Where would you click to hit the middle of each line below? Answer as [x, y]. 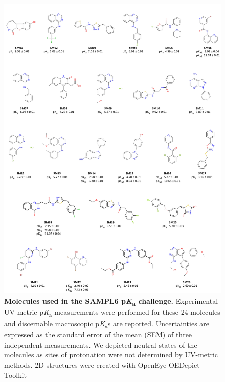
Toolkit [15, 375]
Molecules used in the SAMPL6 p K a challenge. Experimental [111, 301]
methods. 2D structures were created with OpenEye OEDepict [102, 365]
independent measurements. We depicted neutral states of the [101, 344]
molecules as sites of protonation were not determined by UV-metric [111, 355]
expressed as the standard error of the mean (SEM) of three [98, 335]
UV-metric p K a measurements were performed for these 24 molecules [112, 313]
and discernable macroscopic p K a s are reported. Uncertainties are [107, 324]
